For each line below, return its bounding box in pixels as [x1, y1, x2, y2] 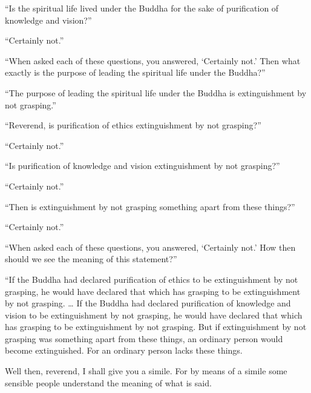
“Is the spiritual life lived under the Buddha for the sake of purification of [5, 2, 279, 14]
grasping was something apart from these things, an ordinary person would [5, 332, 283, 345]
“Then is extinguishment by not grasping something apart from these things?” [5, 200, 295, 213]
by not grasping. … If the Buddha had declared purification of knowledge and [5, 297, 291, 309]
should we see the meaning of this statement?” [5, 253, 177, 265]
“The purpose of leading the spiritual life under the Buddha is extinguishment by [5, 86, 307, 99]
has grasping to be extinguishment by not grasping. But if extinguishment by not [5, 320, 307, 333]
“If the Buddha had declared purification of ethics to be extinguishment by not [5, 272, 298, 285]
